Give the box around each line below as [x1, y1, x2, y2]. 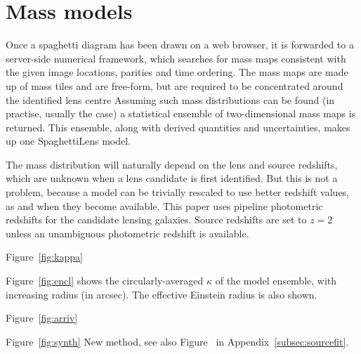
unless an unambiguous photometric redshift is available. [6, 225, 249, 240]
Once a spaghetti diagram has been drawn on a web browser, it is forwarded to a [6, 37, 354, 52]
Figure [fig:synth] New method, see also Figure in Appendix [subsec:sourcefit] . [6, 334, 349, 348]
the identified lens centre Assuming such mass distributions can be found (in [6, 92, 335, 107]
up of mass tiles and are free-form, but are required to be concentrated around [6, 78, 343, 93]
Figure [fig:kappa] [6, 249, 83, 264]
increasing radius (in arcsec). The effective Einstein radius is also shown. [6, 287, 317, 301]
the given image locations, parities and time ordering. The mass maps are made [6, 65, 348, 79]
